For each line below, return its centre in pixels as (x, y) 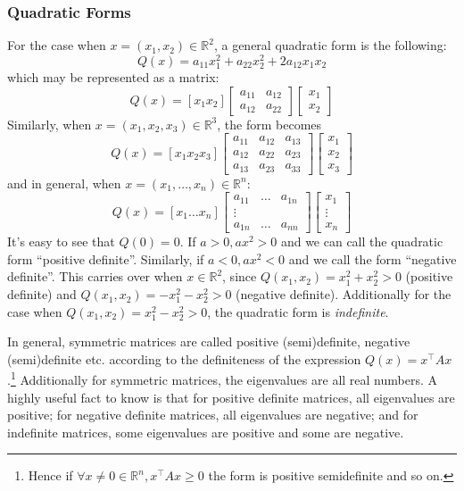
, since (240, 276)
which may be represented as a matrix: (113, 77)
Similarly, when (50, 124)
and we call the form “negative (373, 258)
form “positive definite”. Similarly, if (106, 258)
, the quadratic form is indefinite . (298, 311)
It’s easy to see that (61, 241)
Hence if (50, 475)
